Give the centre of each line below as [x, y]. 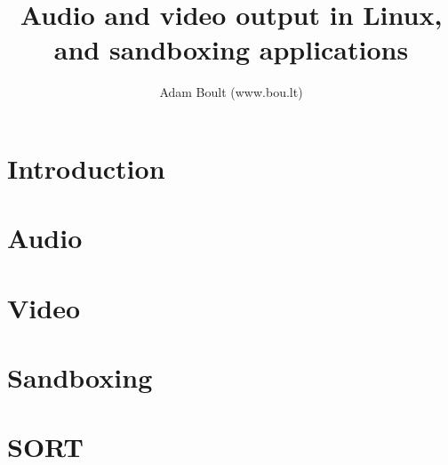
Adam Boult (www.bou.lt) [231, 92]
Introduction [86, 168]
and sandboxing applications [231, 49]
